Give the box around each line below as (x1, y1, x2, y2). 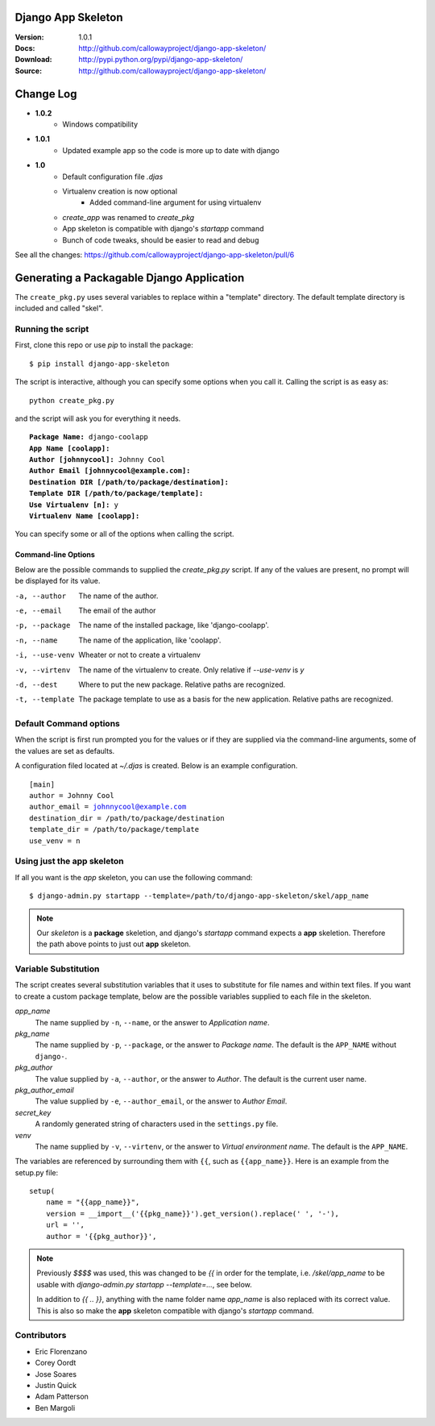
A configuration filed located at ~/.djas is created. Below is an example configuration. (14, 761, 298, 771)
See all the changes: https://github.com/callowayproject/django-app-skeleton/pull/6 (14, 250, 295, 260)
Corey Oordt (35, 1358, 77, 1368)
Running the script (14, 323, 89, 335)
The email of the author (78, 605, 156, 615)
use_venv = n (29, 836, 81, 846)
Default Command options (14, 718, 120, 730)
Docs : (14, 43, 35, 52)
